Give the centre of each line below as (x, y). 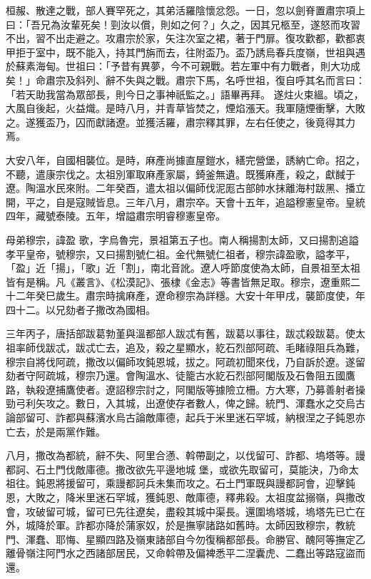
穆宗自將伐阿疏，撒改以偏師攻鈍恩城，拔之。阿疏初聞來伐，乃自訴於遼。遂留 (185, 361)
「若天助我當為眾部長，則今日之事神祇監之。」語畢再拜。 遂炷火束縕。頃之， (185, 94)
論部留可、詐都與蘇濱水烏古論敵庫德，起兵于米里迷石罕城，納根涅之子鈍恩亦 (185, 417)
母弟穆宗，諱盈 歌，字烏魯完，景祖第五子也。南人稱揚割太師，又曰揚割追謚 (182, 239)
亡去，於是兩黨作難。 (56, 431)
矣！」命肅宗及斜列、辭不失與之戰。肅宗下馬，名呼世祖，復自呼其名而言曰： (185, 80)
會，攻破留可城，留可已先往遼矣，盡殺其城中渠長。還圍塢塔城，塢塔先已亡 (181, 511)
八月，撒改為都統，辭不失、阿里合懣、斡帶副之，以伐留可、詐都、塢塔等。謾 (185, 455)
